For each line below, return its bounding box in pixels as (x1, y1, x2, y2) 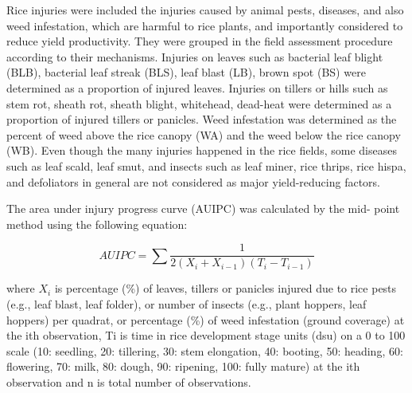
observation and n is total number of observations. (6, 373, 251, 390)
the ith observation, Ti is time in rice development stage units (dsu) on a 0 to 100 (6, 327, 406, 344)
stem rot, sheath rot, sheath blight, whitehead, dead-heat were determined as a (6, 95, 392, 112)
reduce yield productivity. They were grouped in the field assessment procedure (6, 33, 393, 49)
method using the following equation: (6, 215, 188, 232)
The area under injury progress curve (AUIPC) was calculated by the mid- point (6, 200, 400, 217)
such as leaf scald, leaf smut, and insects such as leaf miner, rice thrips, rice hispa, (6, 157, 406, 174)
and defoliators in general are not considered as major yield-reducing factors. (6, 173, 380, 190)
